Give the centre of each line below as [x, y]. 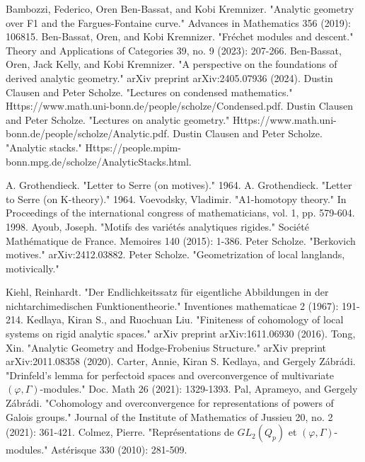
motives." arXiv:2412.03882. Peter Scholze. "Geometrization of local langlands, [175, 254]
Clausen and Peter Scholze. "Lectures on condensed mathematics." [149, 92]
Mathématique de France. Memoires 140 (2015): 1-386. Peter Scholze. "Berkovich [181, 240]
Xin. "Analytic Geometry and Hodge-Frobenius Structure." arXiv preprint [166, 347]
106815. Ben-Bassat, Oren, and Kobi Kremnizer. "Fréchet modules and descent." [180, 36]
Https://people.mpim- [133, 147]
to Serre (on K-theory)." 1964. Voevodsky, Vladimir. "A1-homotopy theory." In [176, 198]
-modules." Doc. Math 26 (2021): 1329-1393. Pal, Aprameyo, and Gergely [199, 389]
